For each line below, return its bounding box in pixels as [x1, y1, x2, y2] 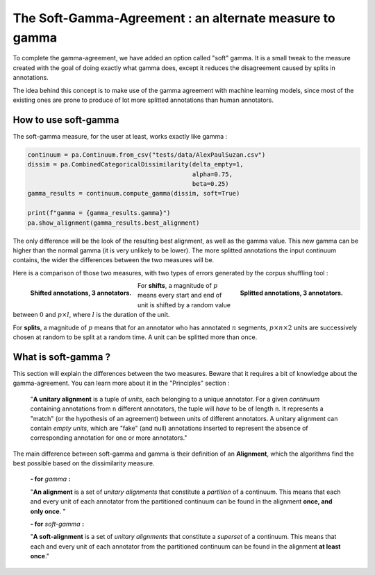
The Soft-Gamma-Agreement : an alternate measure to [12, 10, 336, 26]
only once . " [30, 507, 66, 515]
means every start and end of [137, 291, 222, 300]
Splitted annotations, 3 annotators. [240, 289, 343, 297]
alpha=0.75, [192, 170, 233, 178]
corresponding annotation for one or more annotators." [30, 434, 187, 442]
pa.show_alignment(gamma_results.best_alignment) [27, 218, 200, 227]
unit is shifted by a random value [137, 300, 231, 309]
